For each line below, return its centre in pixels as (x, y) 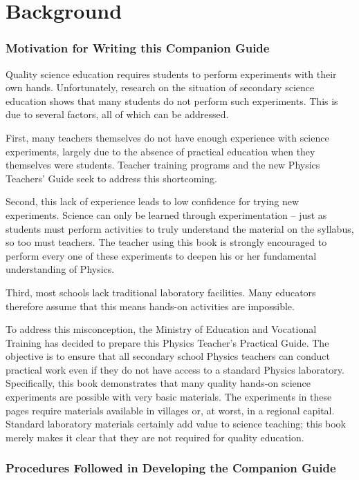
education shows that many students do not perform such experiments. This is (172, 100)
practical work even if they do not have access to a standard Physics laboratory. (175, 369)
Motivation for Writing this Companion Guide (138, 48)
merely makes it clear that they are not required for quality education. (155, 437)
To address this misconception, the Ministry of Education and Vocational (161, 329)
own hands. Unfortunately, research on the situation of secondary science (160, 87)
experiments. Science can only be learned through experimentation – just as (166, 214)
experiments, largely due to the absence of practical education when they (160, 151)
